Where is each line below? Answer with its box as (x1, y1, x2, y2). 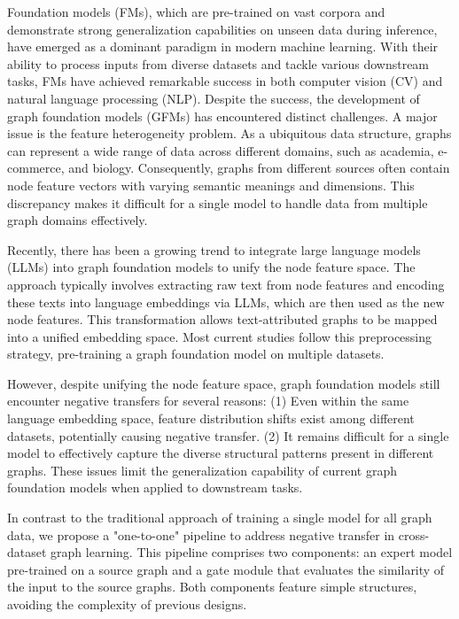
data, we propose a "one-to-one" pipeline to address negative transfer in (7, 525, 395, 544)
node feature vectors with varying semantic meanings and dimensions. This (7, 175, 415, 194)
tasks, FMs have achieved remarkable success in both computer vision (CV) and (7, 72, 443, 90)
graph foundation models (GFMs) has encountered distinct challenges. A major (7, 106, 438, 125)
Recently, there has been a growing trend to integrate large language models (7, 240, 421, 259)
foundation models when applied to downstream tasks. (7, 478, 303, 497)
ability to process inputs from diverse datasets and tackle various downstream (7, 54, 430, 73)
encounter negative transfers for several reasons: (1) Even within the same (7, 391, 409, 410)
